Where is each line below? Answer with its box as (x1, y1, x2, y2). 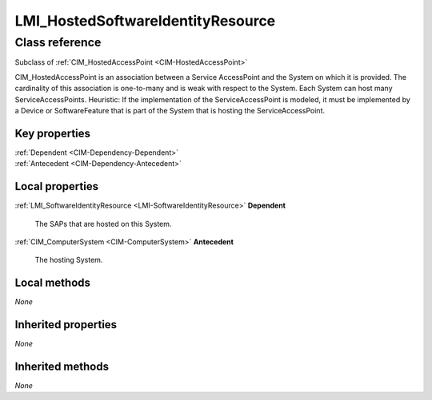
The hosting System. (34, 255, 103, 265)
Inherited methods (14, 359, 110, 373)
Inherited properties (14, 318, 118, 331)
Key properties (14, 126, 91, 140)
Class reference (14, 35, 102, 50)
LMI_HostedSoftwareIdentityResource (14, 12, 276, 30)
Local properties (14, 180, 99, 193)
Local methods (14, 276, 91, 290)
